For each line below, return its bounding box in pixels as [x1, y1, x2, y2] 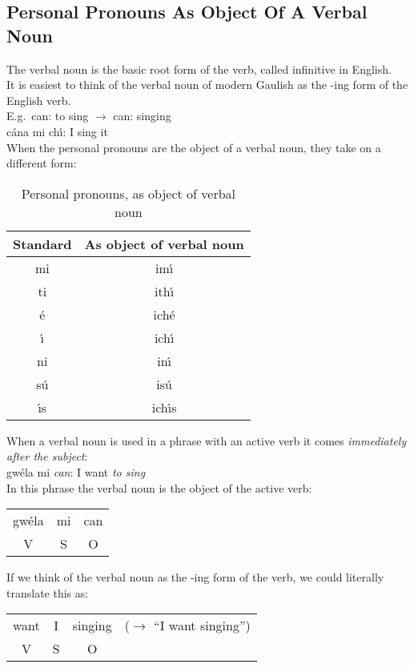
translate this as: [6, 584, 89, 601]
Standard [13, 234, 72, 253]
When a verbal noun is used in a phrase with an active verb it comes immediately [6, 432, 407, 449]
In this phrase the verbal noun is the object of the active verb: [6, 479, 312, 496]
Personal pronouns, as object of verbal [21, 183, 236, 203]
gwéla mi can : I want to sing [6, 463, 146, 480]
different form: [6, 155, 77, 171]
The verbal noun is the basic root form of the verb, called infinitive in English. [6, 60, 392, 77]
